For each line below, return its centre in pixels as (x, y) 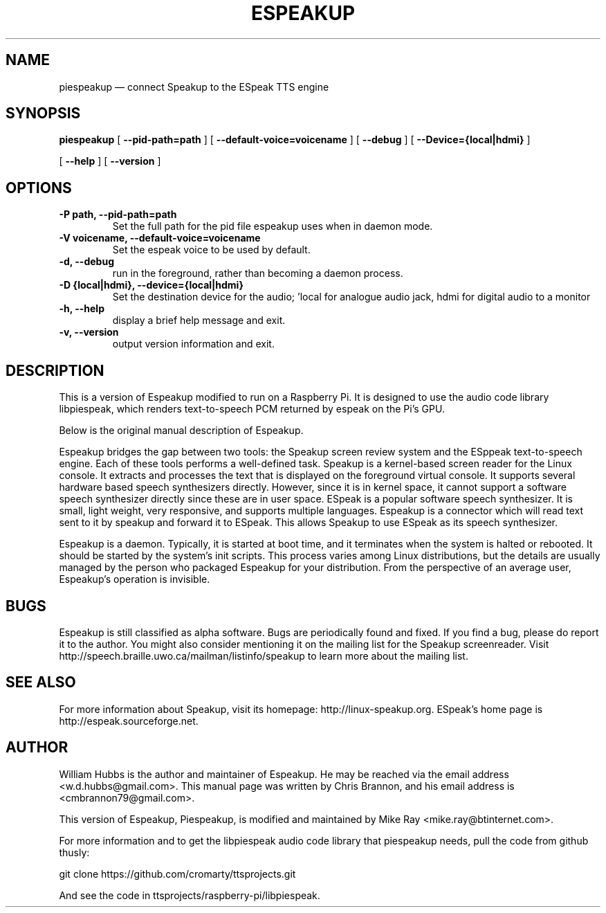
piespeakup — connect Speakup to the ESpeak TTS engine (194, 87)
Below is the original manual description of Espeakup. (181, 431)
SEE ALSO (41, 683)
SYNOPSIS (43, 114)
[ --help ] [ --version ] (110, 161)
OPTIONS (39, 188)
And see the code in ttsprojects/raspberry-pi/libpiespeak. (190, 895)
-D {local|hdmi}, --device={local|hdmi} (151, 285)
